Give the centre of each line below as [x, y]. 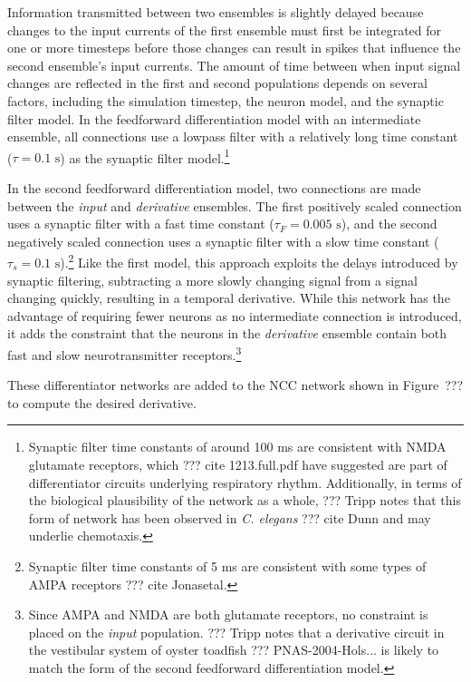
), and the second [389, 224]
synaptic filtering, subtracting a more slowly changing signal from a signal [212, 280]
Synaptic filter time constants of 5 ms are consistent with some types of [227, 566]
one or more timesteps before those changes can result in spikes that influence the [234, 48]
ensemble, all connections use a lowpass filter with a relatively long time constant [233, 136]
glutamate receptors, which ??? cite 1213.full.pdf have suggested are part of [238, 465]
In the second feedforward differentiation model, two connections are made [214, 188]
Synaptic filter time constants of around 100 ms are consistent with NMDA [237, 447]
